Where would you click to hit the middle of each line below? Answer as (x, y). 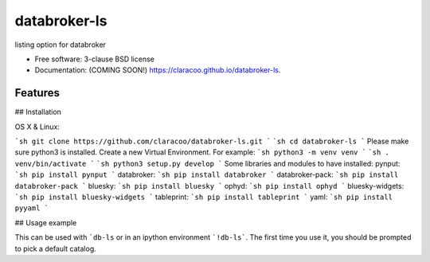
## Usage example (46, 222)
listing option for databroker (61, 45)
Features (37, 93)
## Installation (38, 112)
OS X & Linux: (37, 127)
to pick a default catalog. (56, 248)
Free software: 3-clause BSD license (94, 59)
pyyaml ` (32, 208)
